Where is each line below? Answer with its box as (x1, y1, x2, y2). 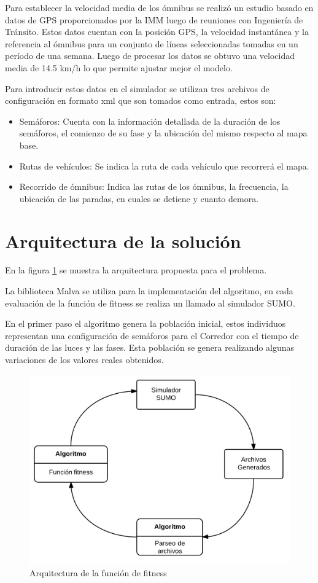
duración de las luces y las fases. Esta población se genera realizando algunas (5, 341, 295, 354)
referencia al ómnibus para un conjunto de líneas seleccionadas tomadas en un (5, 37, 298, 50)
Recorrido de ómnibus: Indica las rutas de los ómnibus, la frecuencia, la (19, 180, 289, 193)
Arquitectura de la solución (5, 228, 241, 253)
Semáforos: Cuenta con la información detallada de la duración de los (19, 114, 281, 127)
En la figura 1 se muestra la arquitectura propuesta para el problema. (5, 264, 267, 276)
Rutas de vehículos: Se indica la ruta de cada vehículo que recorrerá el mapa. (19, 159, 309, 172)
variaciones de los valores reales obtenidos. (5, 353, 164, 366)
